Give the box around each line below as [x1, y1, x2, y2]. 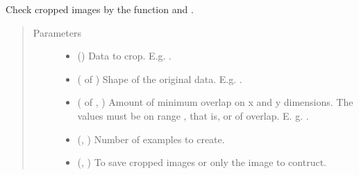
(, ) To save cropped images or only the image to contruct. [77, 155, 326, 169]
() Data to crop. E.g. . [77, 48, 172, 63]
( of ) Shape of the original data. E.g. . [77, 71, 242, 86]
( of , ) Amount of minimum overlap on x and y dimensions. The [77, 95, 353, 109]
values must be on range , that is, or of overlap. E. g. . [77, 108, 309, 122]
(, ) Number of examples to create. [77, 131, 225, 146]
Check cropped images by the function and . [6, 2, 194, 16]
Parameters [33, 25, 81, 39]
